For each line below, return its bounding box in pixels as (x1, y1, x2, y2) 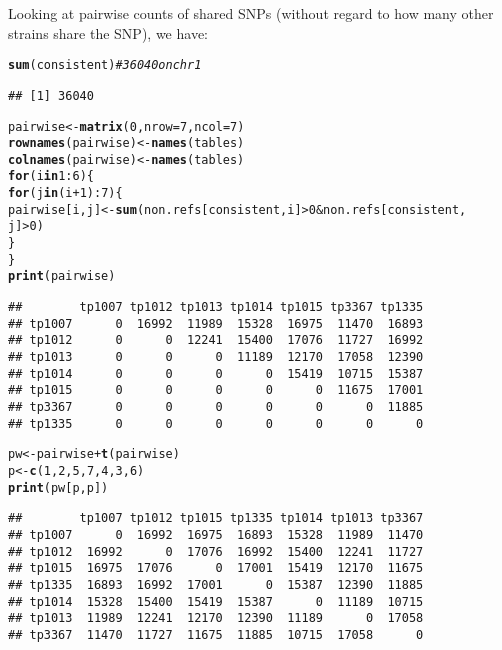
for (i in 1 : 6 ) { (8, 169, 94, 184)
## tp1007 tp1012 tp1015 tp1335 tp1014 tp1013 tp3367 (8, 511, 424, 526)
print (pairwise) (8, 269, 116, 284)
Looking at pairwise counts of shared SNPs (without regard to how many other (8, 3, 494, 23)
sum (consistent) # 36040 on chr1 (8, 58, 202, 73)
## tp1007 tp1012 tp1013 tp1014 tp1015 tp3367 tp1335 (8, 300, 424, 315)
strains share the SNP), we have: (8, 22, 208, 43)
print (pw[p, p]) (8, 480, 109, 495)
